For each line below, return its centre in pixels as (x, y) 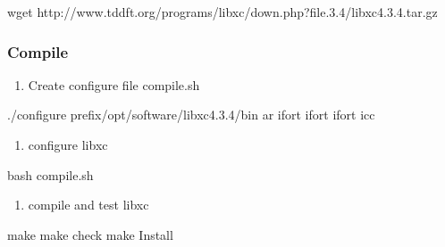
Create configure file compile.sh (114, 84)
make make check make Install (90, 234)
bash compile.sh (50, 174)
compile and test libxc (88, 205)
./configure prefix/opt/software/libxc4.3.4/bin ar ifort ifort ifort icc (191, 115)
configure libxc (68, 144)
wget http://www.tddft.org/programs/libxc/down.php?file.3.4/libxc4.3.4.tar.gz (222, 12)
